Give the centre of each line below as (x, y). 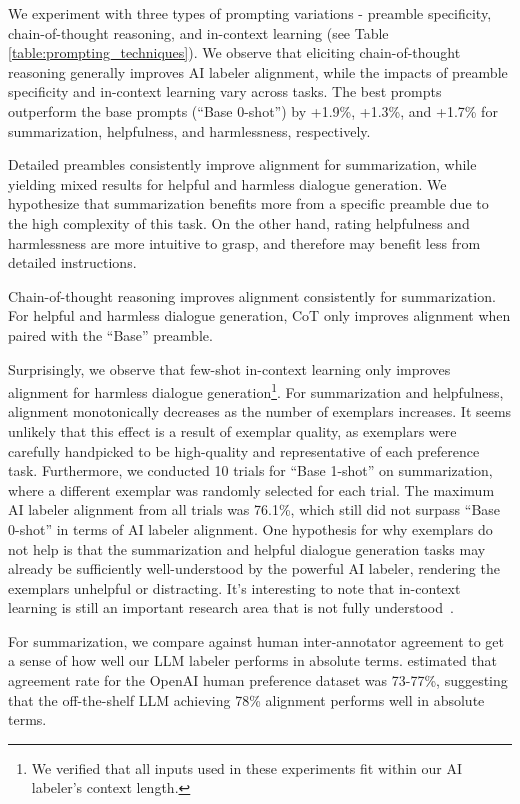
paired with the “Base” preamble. (110, 334)
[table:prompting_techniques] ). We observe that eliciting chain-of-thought (234, 52)
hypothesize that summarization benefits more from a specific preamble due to (248, 203)
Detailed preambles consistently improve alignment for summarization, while (242, 164)
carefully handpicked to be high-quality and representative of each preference (244, 450)
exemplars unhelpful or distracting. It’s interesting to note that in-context (234, 587)
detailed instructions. (72, 262)
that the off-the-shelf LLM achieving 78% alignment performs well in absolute (246, 699)
